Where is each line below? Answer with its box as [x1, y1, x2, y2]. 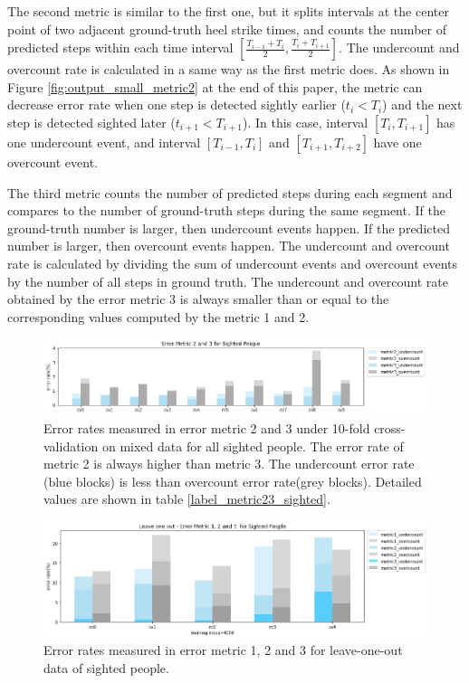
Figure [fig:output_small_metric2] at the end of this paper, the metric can [7, 77, 423, 96]
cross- [374, 419, 406, 438]
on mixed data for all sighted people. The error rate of [101, 436, 404, 455]
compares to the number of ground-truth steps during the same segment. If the [7, 201, 445, 220]
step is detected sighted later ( [7, 112, 176, 131]
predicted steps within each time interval [7, 38, 234, 57]
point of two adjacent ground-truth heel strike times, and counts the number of [7, 19, 446, 38]
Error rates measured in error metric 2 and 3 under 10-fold [43, 419, 370, 438]
